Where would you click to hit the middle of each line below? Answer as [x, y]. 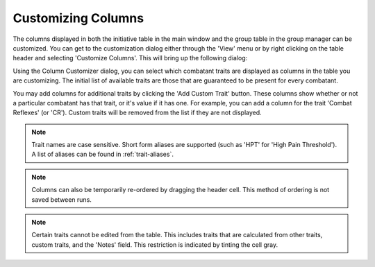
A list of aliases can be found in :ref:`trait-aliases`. [102, 154]
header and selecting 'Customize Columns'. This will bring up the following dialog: [130, 58]
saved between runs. [61, 199]
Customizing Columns [78, 18]
